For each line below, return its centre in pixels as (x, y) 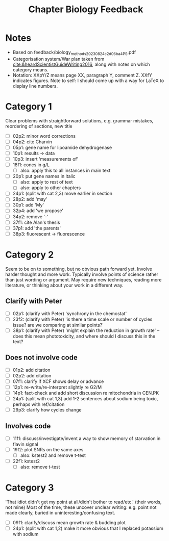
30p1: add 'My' (28, 205)
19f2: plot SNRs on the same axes (48, 449)
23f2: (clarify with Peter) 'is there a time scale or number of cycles (82, 319)
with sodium (26, 534)
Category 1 (29, 106)
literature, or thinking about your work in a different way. (64, 285)
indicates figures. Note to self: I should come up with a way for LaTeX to (88, 81)
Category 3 (30, 488)
